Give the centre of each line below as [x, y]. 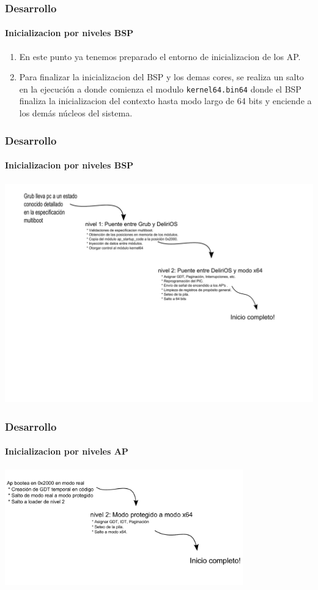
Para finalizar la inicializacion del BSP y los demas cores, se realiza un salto [161, 77]
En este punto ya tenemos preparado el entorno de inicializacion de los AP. [160, 56]
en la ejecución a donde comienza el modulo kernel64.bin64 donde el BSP [160, 89]
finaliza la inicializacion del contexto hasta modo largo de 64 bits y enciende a [165, 101]
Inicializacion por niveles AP [67, 451]
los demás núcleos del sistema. [76, 113]
